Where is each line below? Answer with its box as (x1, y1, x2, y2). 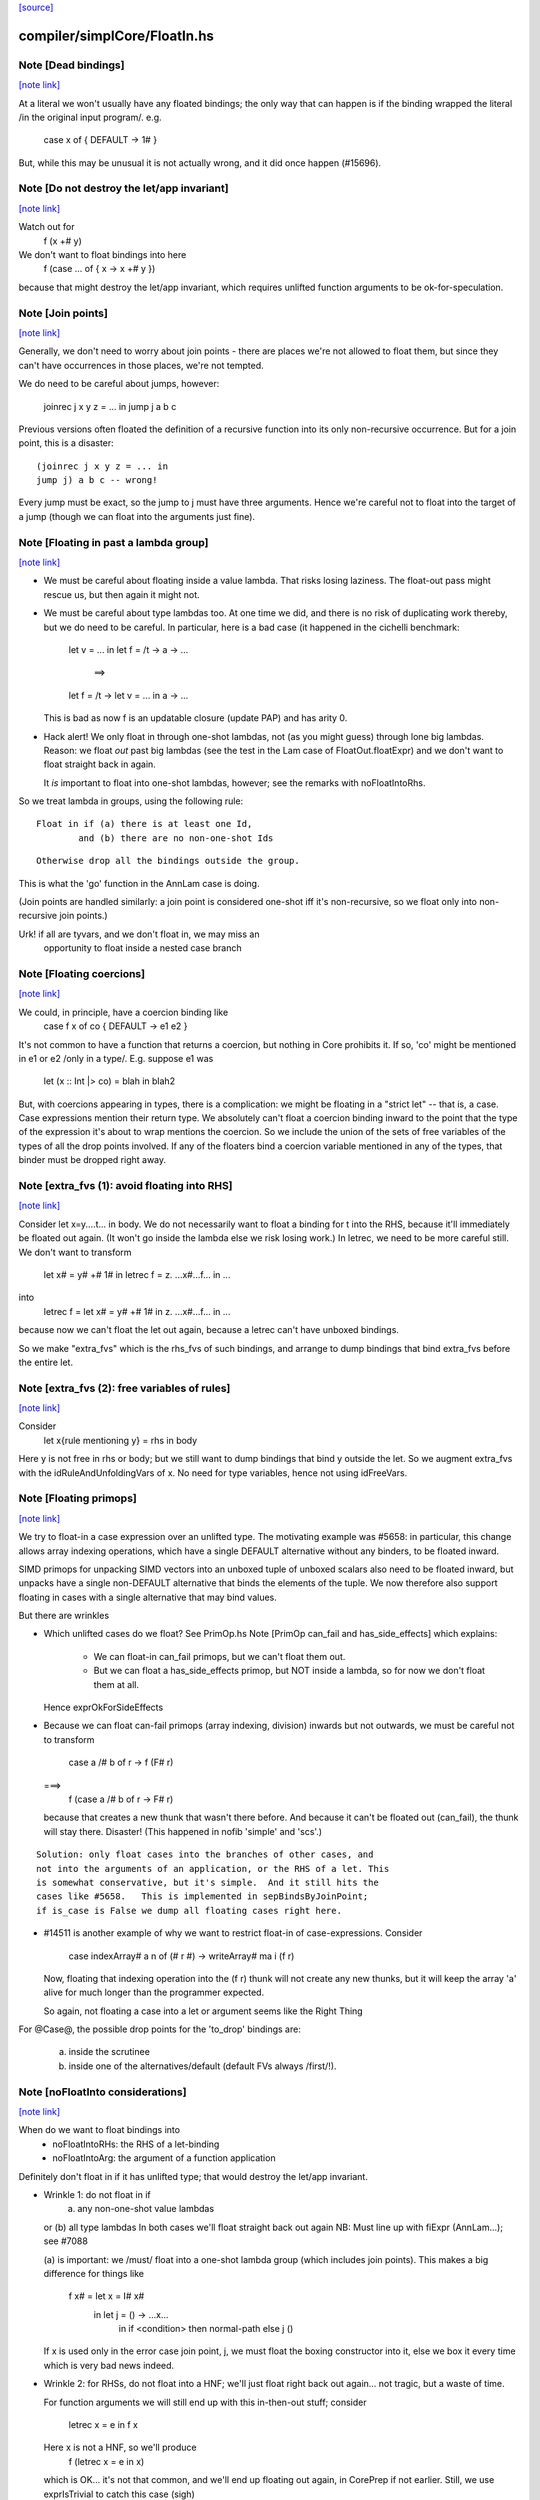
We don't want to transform (18, 1246, 132, 1258)
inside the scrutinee (68, 2046, 150, 2058)
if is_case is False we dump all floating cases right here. (36, 1905, 342, 1916)
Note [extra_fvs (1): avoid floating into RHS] (18, 1179, 234, 1193)
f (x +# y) (43, 235, 82, 247)
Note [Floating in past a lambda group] (18, 535, 209, 549)
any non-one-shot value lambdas (77, 2203, 215, 2215)
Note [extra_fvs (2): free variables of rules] (18, 1381, 231, 1395)
